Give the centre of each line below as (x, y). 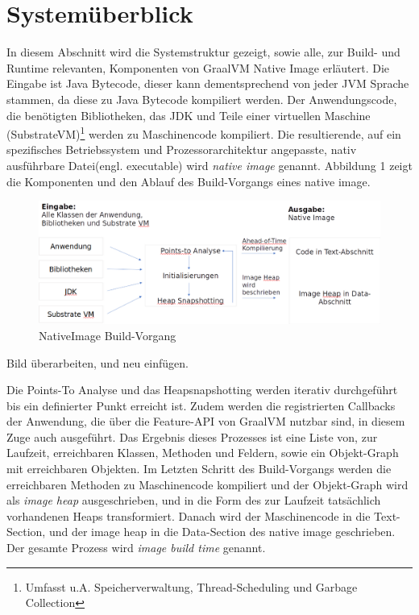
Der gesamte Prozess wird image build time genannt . (136, 548)
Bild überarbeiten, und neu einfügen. (97, 362)
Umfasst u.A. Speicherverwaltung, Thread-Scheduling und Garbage (191, 586)
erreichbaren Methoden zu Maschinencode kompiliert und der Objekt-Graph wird (207, 484)
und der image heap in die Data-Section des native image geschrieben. (222, 532)
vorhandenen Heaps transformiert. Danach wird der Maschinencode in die (189, 515)
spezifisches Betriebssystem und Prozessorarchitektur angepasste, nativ (182, 150)
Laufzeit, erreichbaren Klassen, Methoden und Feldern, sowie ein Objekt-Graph (203, 453)
